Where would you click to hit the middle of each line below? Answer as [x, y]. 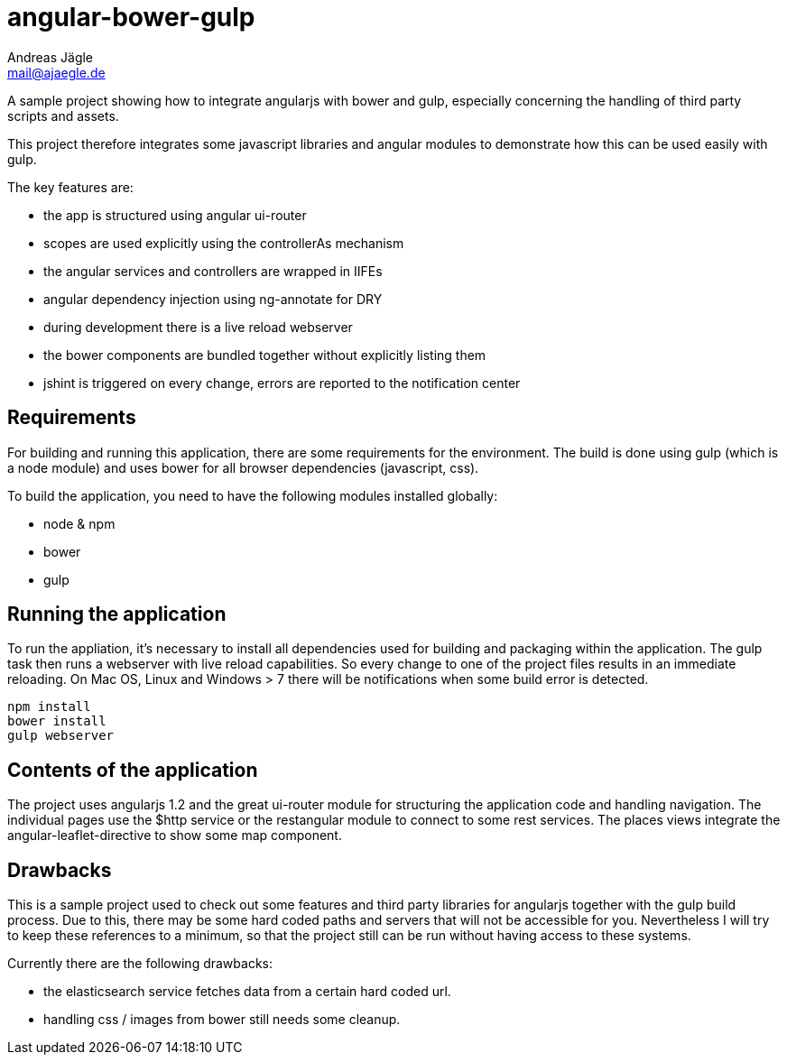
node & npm [79, 523]
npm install [49, 707]
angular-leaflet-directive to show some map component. [175, 836]
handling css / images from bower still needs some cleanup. [222, 1020]
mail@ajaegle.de [56, 72]
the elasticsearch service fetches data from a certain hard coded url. [247, 992]
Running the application [117, 614]
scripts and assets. [63, 115]
